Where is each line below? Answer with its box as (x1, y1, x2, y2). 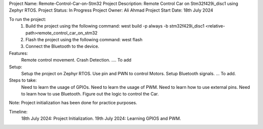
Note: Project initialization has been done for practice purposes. (9, 100, 137, 106)
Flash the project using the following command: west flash (25, 36, 143, 42)
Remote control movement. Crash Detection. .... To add (21, 57, 131, 63)
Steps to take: (9, 78, 37, 83)
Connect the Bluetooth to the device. (25, 44, 99, 49)
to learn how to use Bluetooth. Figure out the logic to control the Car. (21, 91, 159, 97)
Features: (9, 50, 28, 56)
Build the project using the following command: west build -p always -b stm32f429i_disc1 (25, 23, 205, 29)
